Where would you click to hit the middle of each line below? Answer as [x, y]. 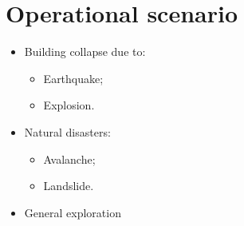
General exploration [73, 212]
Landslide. [69, 186]
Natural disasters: [67, 131]
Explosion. [69, 105]
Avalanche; [69, 159]
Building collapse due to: [85, 52]
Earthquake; [73, 78]
